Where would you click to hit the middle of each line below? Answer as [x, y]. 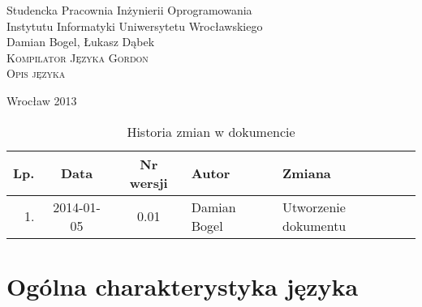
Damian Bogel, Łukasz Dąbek [81, 42]
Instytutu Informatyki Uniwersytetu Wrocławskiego [135, 26]
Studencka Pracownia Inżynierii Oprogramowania [129, 10]
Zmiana [307, 173]
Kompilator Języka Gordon [78, 57]
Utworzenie [314, 207]
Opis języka [36, 73]
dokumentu [314, 225]
